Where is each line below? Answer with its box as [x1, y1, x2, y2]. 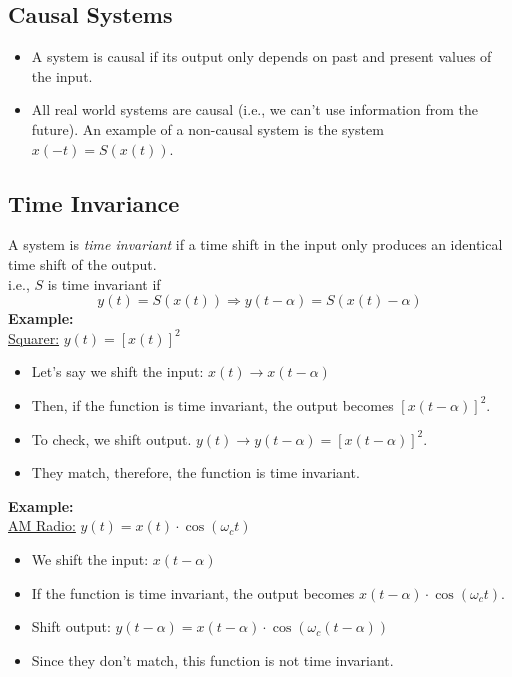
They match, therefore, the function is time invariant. [31, 462, 360, 483]
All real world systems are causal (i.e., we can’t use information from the [31, 99, 479, 120]
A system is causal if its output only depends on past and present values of [31, 46, 492, 67]
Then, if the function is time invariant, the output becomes [31, 394, 394, 415]
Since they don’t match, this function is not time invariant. [31, 649, 394, 670]
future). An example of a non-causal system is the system [31, 118, 384, 139]
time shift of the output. [8, 253, 157, 274]
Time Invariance [8, 187, 180, 218]
